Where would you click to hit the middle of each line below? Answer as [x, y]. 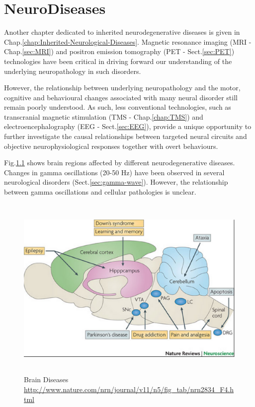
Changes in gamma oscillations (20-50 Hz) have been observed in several [114, 172]
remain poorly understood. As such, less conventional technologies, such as [118, 107]
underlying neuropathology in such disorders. [73, 71]
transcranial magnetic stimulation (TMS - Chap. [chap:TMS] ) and [104, 116]
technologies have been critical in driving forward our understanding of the [118, 61]
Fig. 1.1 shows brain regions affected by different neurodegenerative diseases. [120, 163]
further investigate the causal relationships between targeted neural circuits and [126, 136]
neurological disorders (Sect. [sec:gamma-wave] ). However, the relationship [116, 182]
